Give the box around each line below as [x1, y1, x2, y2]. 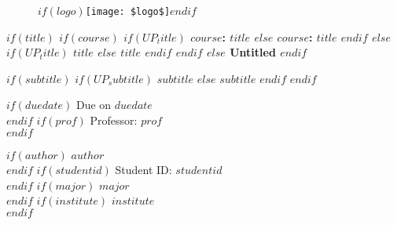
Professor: [90, 112, 138, 129]
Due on [75, 96, 112, 113]
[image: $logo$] [85, 6, 171, 17]
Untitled [230, 44, 276, 60]
